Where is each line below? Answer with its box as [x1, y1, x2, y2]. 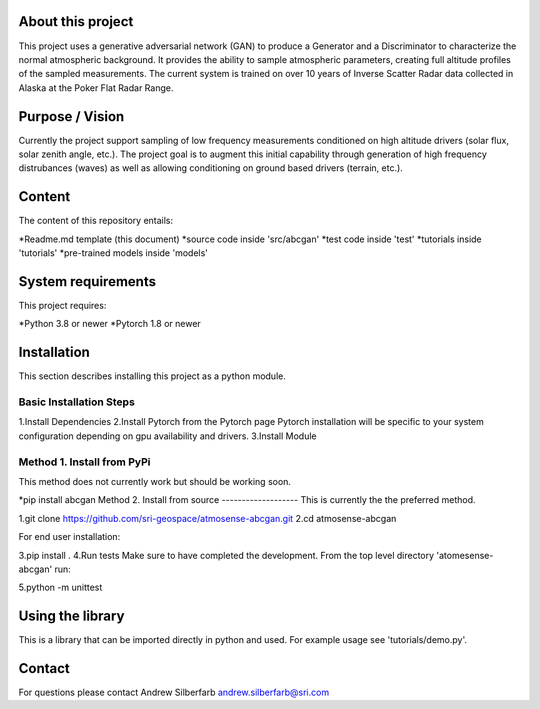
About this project [18, 13, 134, 30]
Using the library [18, 608, 125, 625]
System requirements [18, 273, 157, 290]
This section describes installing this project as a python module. [18, 370, 287, 382]
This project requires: [18, 299, 107, 311]
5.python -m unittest [18, 581, 103, 594]
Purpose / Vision [18, 108, 125, 125]
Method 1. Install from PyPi [18, 455, 151, 469]
